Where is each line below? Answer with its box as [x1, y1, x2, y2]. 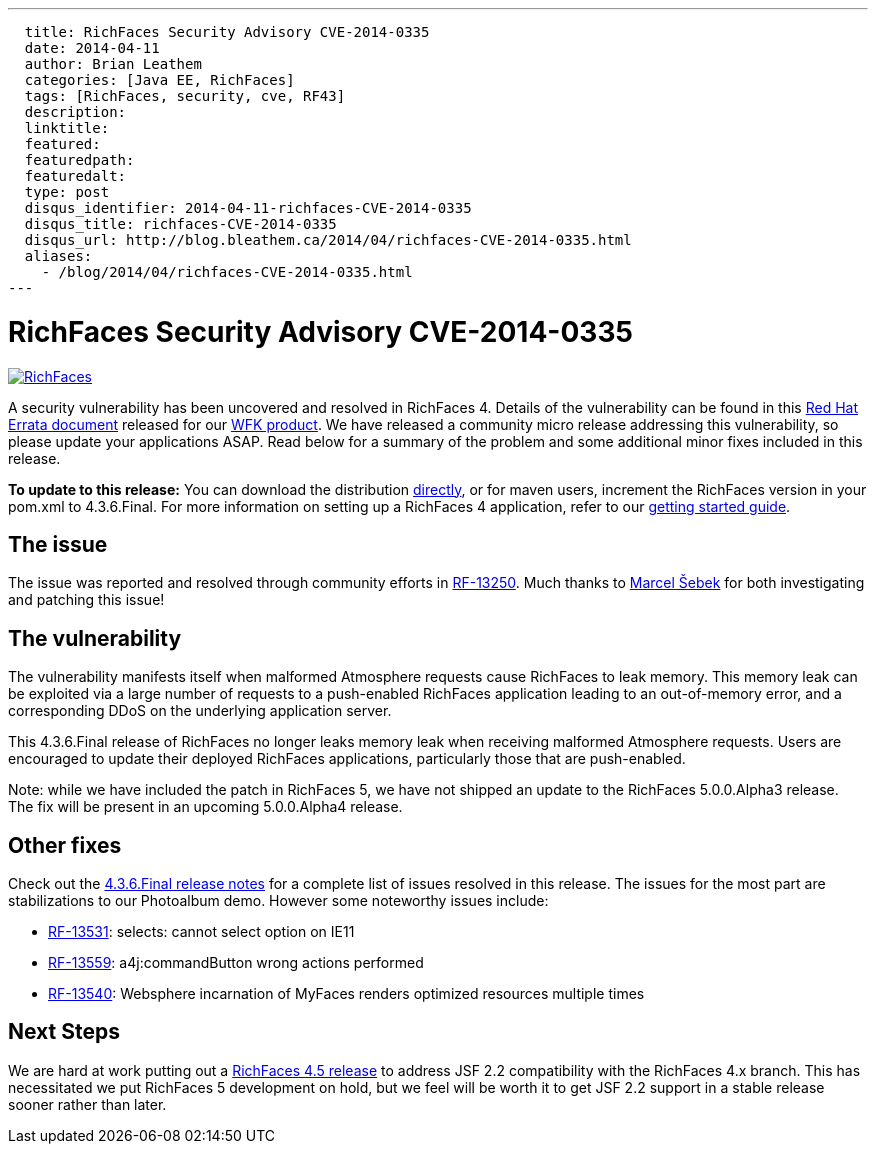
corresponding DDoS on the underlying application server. [8, 702, 392, 720]
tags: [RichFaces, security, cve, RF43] [24, 88, 346, 104]
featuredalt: [24, 168, 127, 184]
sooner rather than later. [8, 1095, 167, 1113]
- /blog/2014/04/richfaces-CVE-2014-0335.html [41, 264, 413, 280]
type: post [24, 184, 110, 200]
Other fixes [8, 832, 122, 858]
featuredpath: [24, 152, 135, 168]
